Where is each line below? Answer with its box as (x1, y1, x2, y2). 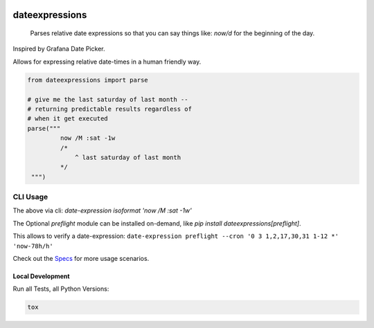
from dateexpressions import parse (27, 76, 148, 84)
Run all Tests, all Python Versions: (12, 284, 109, 293)
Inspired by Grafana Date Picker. (12, 45, 105, 53)
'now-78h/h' (12, 242, 53, 250)
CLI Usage (12, 192, 48, 202)
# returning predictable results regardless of (27, 104, 192, 113)
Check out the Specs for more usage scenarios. (12, 254, 150, 262)
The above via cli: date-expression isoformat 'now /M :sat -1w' (12, 206, 192, 215)
